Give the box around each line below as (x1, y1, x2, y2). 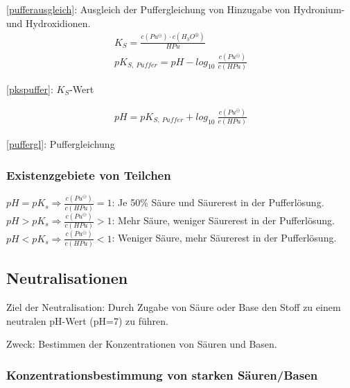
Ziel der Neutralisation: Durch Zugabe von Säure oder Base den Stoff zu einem (6, 300, 341, 314)
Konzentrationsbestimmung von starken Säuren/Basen (6, 366, 318, 383)
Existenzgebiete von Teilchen (6, 166, 171, 183)
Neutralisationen (6, 267, 128, 289)
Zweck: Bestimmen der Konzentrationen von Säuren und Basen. (6, 337, 277, 351)
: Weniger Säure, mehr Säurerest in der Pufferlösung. (112, 230, 337, 245)
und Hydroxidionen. (6, 15, 91, 30)
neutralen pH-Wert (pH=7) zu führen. (6, 313, 168, 328)
